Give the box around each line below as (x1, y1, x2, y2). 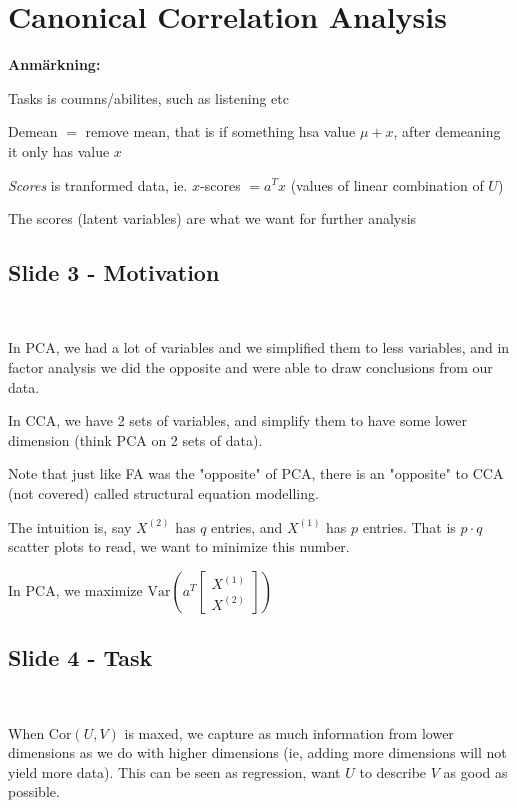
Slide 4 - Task (8, 642, 153, 673)
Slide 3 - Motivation (8, 257, 220, 288)
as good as (443, 761, 508, 782)
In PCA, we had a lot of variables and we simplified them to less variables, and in (8, 337, 510, 358)
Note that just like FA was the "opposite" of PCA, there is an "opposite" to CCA (8, 463, 504, 484)
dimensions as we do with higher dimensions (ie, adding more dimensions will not (8, 742, 507, 763)
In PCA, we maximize (8, 579, 143, 600)
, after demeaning (393, 121, 501, 142)
